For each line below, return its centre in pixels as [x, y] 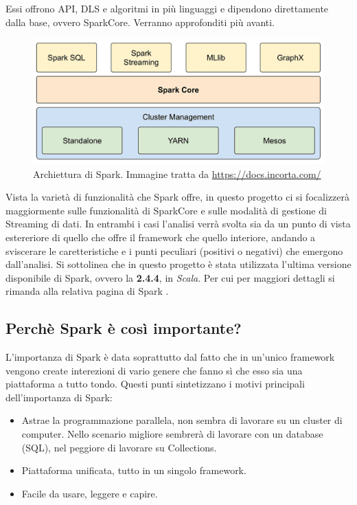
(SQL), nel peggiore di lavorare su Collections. [119, 447]
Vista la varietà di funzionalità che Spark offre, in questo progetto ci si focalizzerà [177, 197]
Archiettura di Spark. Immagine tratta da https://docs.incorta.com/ [177, 173]
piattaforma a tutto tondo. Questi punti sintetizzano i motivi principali [155, 384]
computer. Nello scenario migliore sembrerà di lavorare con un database [172, 434]
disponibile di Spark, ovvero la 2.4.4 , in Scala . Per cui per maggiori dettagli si [170, 277]
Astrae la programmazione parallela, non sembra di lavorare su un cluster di [182, 420]
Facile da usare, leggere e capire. [90, 493]
